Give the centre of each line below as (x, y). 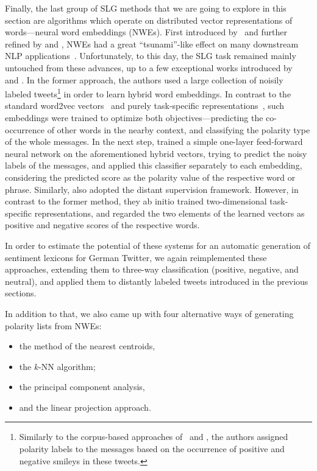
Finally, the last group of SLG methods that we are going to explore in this (146, 8)
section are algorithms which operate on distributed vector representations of (149, 20)
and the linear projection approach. (85, 407)
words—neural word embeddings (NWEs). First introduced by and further (146, 32)
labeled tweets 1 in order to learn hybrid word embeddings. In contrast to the (148, 93)
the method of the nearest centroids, (87, 346)
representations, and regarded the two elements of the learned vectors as (169, 213)
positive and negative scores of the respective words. (102, 225)
